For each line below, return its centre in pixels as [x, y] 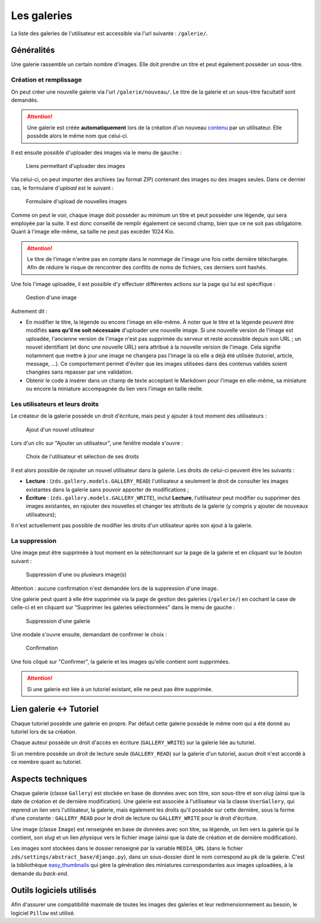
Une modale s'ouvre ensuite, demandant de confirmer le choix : [89, 635]
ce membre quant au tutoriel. [47, 762]
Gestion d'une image [51, 297]
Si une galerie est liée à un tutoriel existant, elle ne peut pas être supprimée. [120, 689]
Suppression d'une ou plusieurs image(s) [76, 574]
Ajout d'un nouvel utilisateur [60, 430]
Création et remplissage [46, 80]
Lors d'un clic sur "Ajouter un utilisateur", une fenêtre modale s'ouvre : [97, 443]
